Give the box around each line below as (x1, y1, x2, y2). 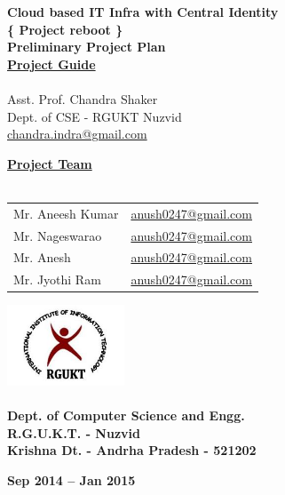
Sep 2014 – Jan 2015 (7, 471, 136, 490)
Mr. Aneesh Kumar (13, 204, 119, 222)
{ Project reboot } (7, 20, 123, 38)
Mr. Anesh (13, 248, 71, 267)
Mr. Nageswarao (13, 226, 102, 244)
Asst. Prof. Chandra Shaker (7, 89, 158, 108)
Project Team (7, 154, 92, 172)
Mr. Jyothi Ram (13, 270, 101, 289)
